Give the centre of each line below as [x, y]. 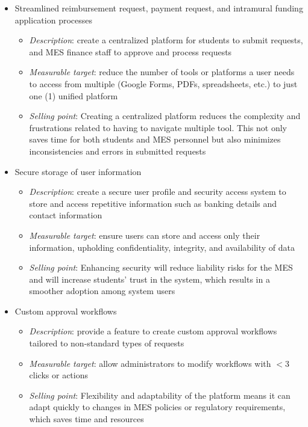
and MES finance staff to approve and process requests [130, 51]
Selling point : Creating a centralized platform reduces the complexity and [165, 116]
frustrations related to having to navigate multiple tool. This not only [158, 127]
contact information [66, 215]
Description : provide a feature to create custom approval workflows [153, 331]
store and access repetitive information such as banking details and [153, 203]
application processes [54, 20]
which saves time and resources [86, 419]
